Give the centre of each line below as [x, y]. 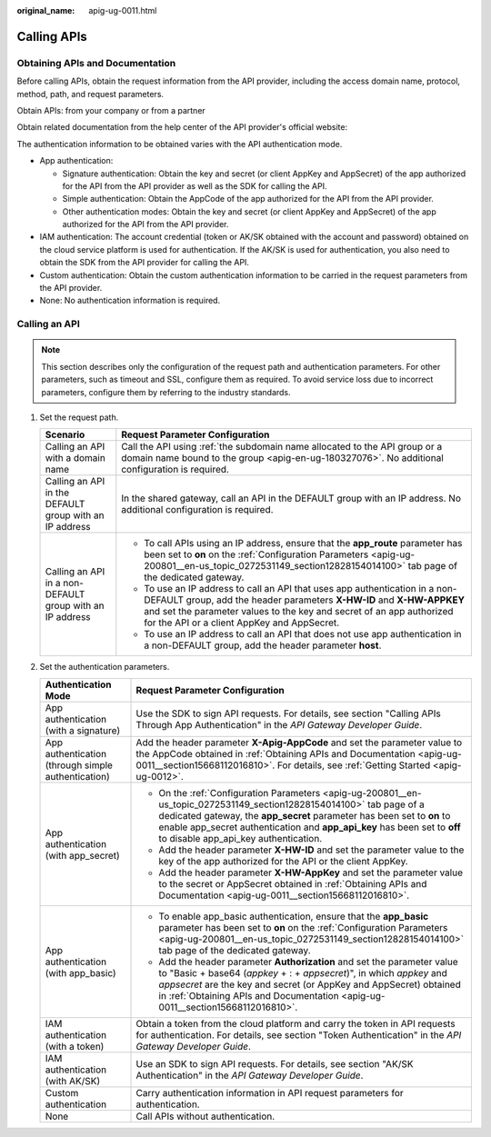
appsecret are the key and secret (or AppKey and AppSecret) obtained [310, 984]
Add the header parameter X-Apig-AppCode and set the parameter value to [299, 743]
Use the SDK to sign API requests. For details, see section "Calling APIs [288, 713]
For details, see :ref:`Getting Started [354, 765]
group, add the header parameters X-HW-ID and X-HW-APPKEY [326, 600]
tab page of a [396, 804]
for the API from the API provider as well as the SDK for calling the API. [195, 185]
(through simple [79, 765]
